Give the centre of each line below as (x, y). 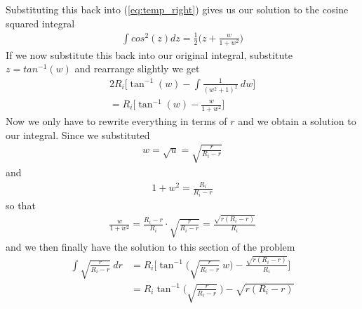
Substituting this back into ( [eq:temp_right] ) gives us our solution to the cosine (177, 9)
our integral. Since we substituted (78, 134)
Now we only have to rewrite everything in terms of (116, 121)
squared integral (40, 23)
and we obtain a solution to (297, 121)
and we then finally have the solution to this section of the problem (150, 246)
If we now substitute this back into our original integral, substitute (149, 54)
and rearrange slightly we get (137, 68)
